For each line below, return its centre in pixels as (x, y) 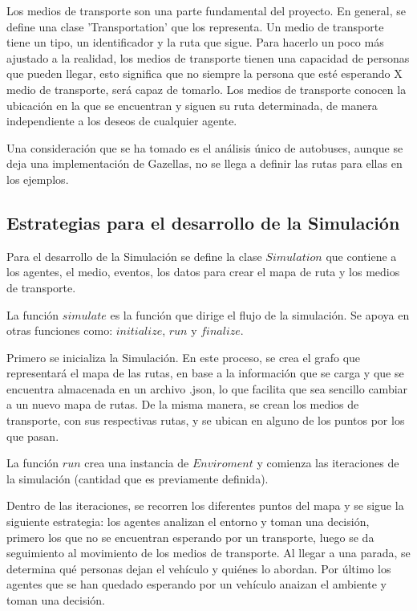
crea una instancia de (137, 463)
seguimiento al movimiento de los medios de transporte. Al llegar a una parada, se (208, 553)
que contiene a (361, 256)
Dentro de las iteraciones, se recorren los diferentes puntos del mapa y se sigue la (205, 505)
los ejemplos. (38, 179)
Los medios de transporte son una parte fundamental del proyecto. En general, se (206, 10)
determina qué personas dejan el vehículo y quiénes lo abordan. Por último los (199, 568)
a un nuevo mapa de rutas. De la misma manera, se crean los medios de (183, 404)
